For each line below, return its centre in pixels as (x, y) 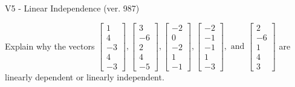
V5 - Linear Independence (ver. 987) (72, 8)
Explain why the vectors (50, 46)
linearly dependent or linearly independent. (85, 76)
